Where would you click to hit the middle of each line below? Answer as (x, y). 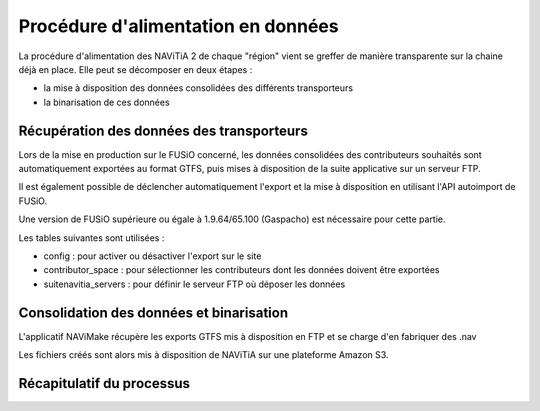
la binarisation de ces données (106, 102)
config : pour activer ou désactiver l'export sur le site (152, 256)
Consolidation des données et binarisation (153, 312)
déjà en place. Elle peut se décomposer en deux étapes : (135, 69)
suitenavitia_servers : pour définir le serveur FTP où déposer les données (194, 284)
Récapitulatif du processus (104, 383)
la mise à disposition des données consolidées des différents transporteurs (198, 88)
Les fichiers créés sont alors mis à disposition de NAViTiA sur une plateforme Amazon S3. (203, 355)
